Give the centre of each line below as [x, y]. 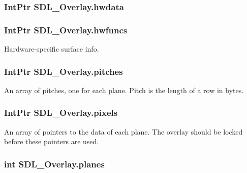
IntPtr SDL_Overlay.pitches [64, 71]
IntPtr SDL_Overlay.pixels [61, 113]
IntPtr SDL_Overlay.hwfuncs [66, 30]
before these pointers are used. [52, 141]
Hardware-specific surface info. [52, 49]
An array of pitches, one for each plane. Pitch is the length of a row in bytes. [124, 90]
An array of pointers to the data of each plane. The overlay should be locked [123, 131]
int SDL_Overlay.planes [54, 164]
